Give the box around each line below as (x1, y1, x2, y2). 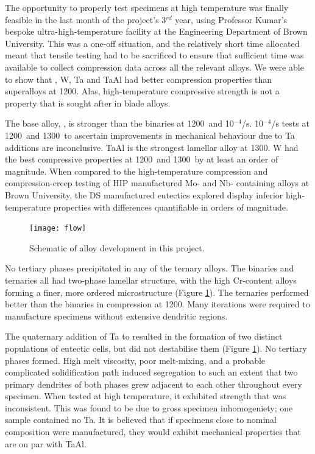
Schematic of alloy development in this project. (29, 241, 205, 254)
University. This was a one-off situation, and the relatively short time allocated (5, 37, 300, 49)
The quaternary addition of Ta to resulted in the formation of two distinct (5, 330, 283, 343)
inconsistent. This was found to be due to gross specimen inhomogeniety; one (5, 401, 293, 414)
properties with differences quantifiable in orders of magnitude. (53, 200, 288, 213)
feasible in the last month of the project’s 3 (5, 13, 166, 26)
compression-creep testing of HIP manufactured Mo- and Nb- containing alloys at (5, 176, 310, 189)
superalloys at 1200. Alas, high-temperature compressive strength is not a (5, 85, 280, 97)
